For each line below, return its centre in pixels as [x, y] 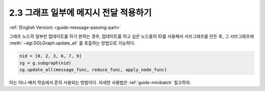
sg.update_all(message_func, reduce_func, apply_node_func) [93, 70]
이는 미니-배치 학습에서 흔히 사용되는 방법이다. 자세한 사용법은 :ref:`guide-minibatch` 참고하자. [100, 83]
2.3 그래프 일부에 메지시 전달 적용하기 [80, 13]
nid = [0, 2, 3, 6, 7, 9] [51, 56]
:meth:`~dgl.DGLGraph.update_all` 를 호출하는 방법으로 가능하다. [72, 43]
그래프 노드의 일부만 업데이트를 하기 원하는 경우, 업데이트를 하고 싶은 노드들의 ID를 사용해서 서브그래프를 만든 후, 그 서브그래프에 [132, 36]
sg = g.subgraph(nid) [45, 63]
